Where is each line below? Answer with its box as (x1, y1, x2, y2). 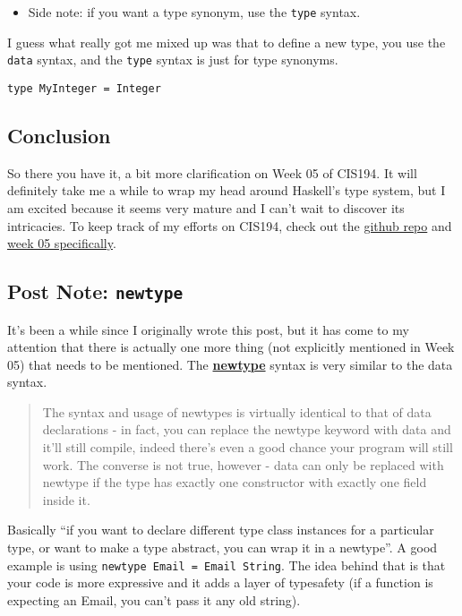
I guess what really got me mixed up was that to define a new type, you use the (7, 32, 446, 51)
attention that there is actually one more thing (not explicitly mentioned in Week (7, 338, 455, 356)
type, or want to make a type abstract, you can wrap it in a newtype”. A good (7, 538, 438, 557)
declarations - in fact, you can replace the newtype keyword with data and (42, 420, 451, 439)
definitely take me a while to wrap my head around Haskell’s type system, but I (7, 181, 446, 200)
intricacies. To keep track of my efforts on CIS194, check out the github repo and (7, 216, 452, 235)
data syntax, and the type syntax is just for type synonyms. (7, 50, 338, 69)
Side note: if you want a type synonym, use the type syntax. (28, 3, 361, 21)
